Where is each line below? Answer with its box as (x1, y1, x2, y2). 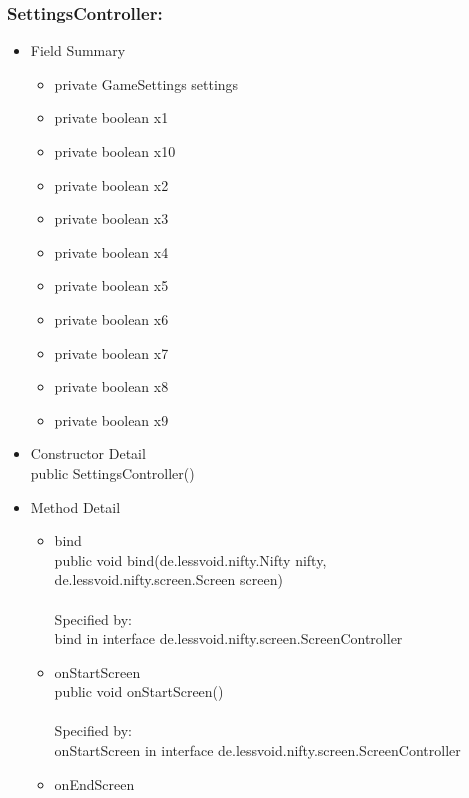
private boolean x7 (54, 342, 169, 363)
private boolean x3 (54, 208, 169, 229)
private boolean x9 (54, 409, 169, 430)
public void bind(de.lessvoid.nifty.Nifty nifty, (54, 549, 327, 570)
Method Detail (30, 496, 121, 517)
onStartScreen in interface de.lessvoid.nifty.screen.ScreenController (54, 740, 461, 761)
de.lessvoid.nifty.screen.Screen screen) (54, 569, 283, 590)
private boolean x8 (54, 376, 169, 397)
